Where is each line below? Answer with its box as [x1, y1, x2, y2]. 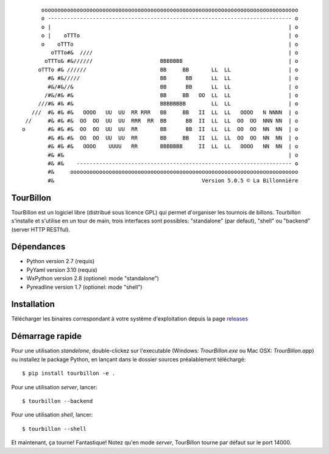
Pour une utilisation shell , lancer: [11, 411, 93, 419]
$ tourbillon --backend [22, 397, 93, 405]
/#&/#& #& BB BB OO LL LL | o [44, 91, 299, 99]
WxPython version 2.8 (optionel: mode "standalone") [26, 275, 160, 282]
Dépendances [11, 241, 66, 252]
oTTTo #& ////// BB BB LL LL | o [38, 66, 299, 73]
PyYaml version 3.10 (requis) [26, 266, 97, 274]
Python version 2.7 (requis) [26, 258, 95, 265]
